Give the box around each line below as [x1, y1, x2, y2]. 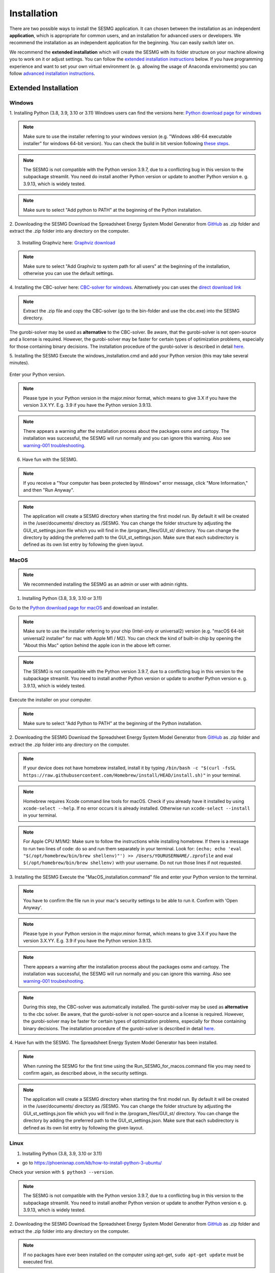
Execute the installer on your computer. [9, 697, 92, 703]
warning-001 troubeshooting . [23, 978, 85, 984]
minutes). [9, 359, 30, 366]
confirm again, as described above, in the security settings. [23, 1070, 148, 1076]
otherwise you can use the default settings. [23, 270, 114, 276]
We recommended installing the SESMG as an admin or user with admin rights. [23, 581, 188, 587]
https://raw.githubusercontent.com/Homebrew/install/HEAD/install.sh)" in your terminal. [23, 772, 241, 778]
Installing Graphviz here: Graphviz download [22, 239, 116, 245]
